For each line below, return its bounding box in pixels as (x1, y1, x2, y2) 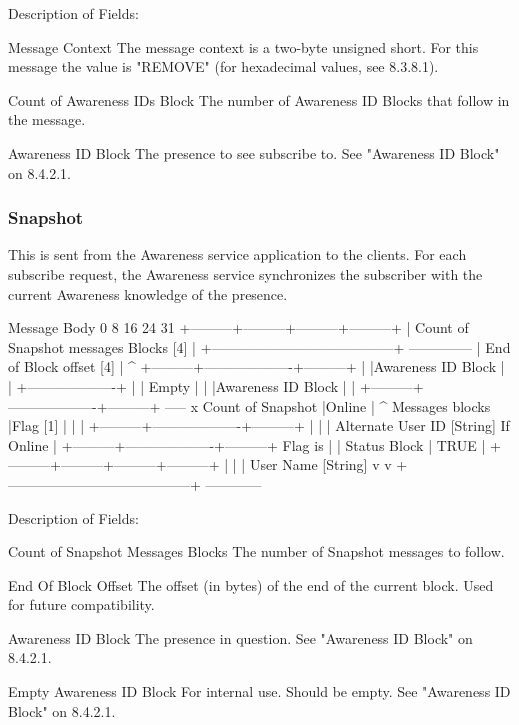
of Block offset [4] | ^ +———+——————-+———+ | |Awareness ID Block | (8, 356, 505, 377)
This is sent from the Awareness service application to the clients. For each (8, 244, 467, 265)
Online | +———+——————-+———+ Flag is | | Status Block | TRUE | (8, 434, 486, 455)
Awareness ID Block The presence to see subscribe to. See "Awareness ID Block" (8, 142, 500, 163)
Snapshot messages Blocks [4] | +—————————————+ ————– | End (8, 336, 511, 357)
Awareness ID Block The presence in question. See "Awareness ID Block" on (8, 627, 473, 648)
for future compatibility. (8, 594, 155, 615)
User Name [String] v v (249, 454, 392, 475)
